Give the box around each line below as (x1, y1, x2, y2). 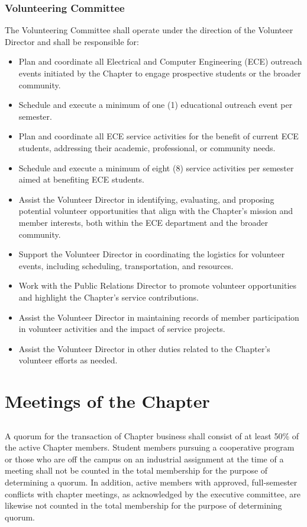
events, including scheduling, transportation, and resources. (18, 259, 234, 272)
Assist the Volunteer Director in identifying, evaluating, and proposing (18, 193, 274, 205)
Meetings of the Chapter (5, 389, 210, 413)
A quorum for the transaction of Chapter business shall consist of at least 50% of (5, 429, 299, 442)
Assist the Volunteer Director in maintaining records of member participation (18, 311, 299, 323)
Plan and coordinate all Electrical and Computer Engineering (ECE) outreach (18, 55, 302, 68)
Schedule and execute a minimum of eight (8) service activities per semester (18, 161, 294, 174)
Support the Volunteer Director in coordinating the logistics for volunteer (18, 248, 285, 260)
